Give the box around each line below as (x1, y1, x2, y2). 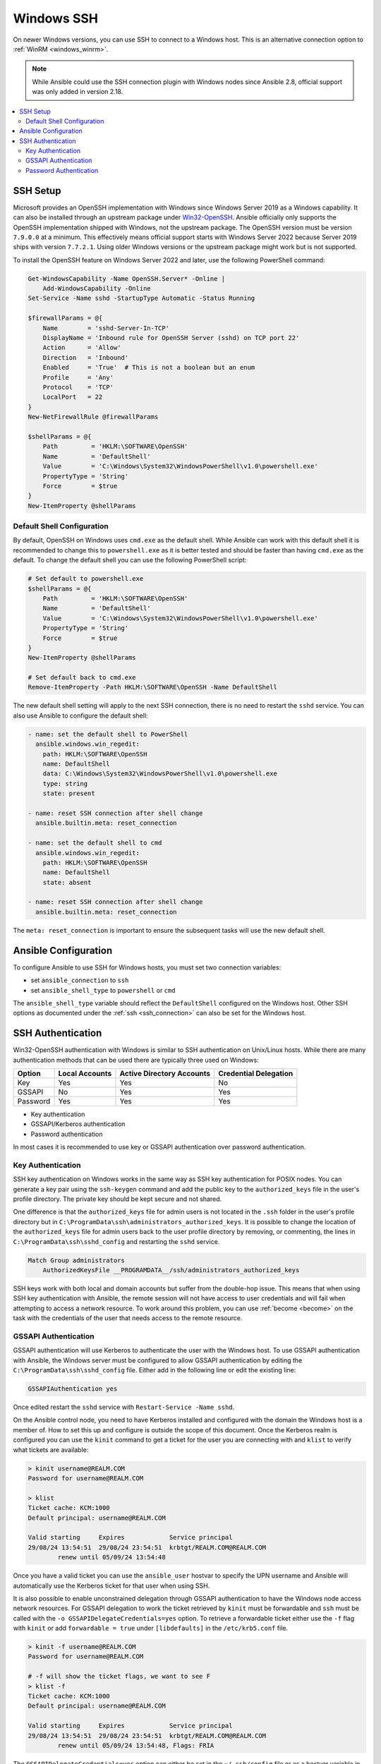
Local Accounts (58, 1069, 112, 1078)
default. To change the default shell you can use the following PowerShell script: (13, 556, 247, 564)
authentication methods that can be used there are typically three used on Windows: (13, 1056, 259, 1064)
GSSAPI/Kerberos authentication (30, 1120, 126, 1128)
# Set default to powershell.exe (28, 575, 144, 583)
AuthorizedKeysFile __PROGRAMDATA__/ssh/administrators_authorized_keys (42, 1267, 300, 1274)
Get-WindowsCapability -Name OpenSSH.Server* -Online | (28, 274, 226, 282)
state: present (42, 790, 95, 797)
